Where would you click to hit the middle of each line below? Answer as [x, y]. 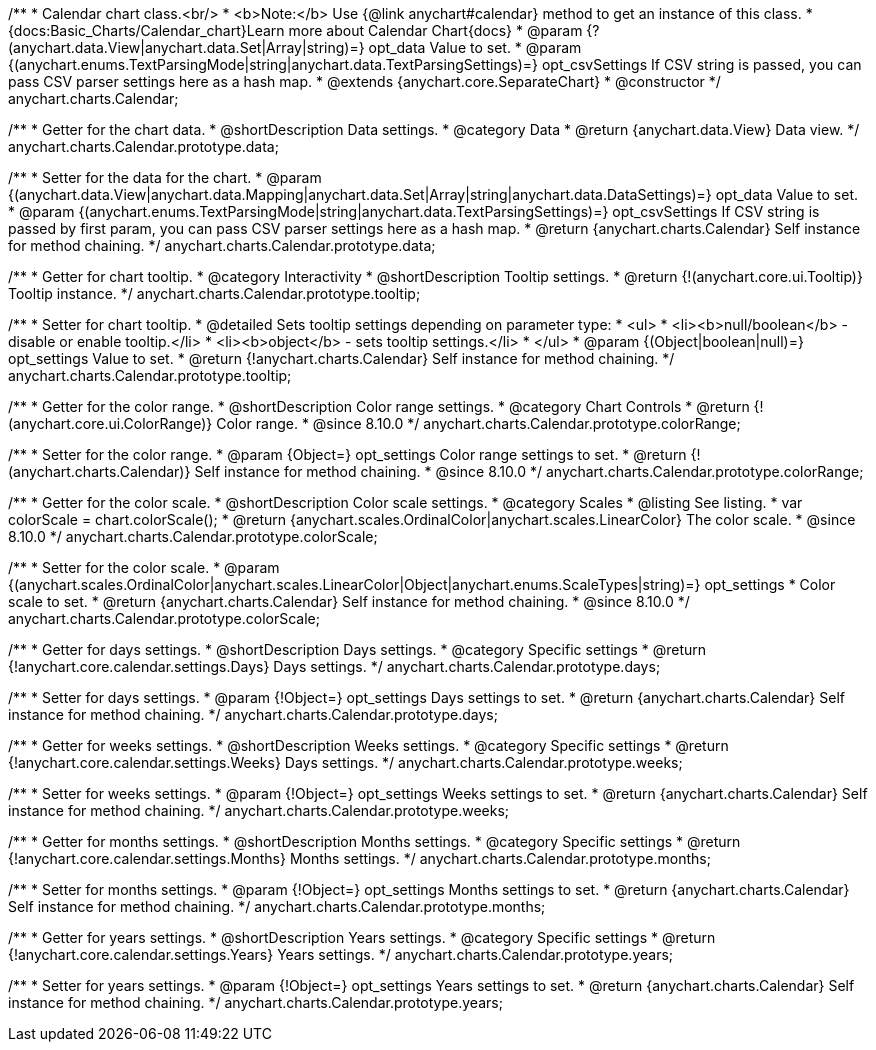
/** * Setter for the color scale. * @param [144, 567]
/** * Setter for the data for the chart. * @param [165, 177]
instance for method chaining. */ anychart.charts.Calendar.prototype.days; [253, 714]
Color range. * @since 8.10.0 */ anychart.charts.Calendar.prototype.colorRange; [478, 423]
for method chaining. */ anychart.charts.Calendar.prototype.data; [222, 245]
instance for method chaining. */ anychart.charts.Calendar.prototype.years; [255, 1002]
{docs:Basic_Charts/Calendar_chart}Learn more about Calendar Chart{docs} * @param [295, 30]
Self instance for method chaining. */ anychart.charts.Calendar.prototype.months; [277, 906]
